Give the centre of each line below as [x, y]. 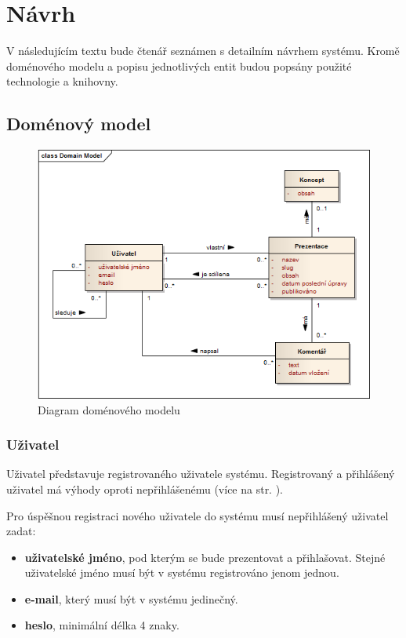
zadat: [21, 531]
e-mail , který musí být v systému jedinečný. [131, 598]
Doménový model [79, 124]
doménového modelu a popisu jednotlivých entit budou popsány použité [179, 66]
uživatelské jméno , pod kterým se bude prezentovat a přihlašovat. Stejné [205, 557]
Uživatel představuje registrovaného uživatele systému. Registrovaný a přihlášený [201, 474]
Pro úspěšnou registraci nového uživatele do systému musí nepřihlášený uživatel [198, 515]
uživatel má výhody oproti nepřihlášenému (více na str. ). [145, 489]
